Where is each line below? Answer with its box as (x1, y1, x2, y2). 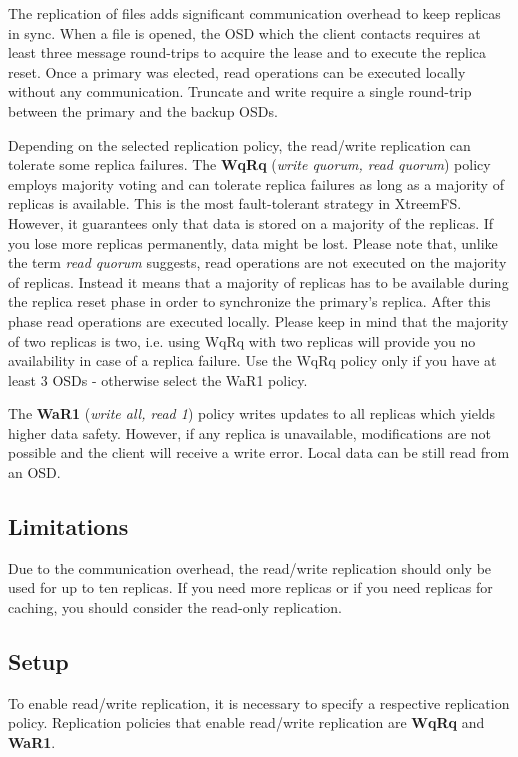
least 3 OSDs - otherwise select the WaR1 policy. (8, 369, 308, 390)
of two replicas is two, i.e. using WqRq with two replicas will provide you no (8, 330, 476, 351)
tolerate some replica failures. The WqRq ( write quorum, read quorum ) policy (8, 154, 491, 175)
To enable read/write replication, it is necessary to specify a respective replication (8, 692, 510, 713)
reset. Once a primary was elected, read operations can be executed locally (8, 61, 466, 82)
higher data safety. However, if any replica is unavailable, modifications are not (8, 422, 492, 443)
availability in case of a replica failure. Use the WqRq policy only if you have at (8, 350, 497, 371)
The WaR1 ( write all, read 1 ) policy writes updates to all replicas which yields (8, 403, 496, 424)
